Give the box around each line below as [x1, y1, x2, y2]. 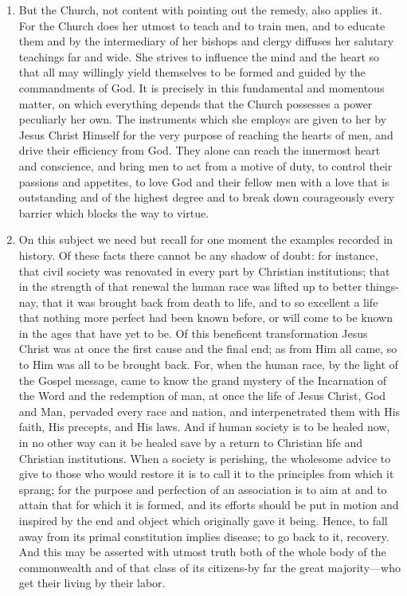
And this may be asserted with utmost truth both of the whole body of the [18, 543, 386, 560]
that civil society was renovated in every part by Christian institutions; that [18, 262, 390, 279]
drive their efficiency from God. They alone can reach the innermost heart [18, 142, 381, 159]
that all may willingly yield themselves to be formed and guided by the [18, 64, 366, 80]
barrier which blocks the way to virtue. [18, 204, 209, 221]
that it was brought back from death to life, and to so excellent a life [41, 293, 378, 310]
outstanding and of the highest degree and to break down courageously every [18, 189, 395, 206]
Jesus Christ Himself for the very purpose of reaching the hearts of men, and [18, 126, 393, 143]
